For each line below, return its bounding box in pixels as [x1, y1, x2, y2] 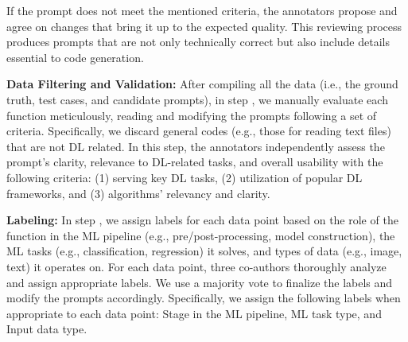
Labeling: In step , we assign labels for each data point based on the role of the [6, 212, 398, 228]
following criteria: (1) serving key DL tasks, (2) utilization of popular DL [6, 169, 363, 185]
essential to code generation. [6, 49, 144, 65]
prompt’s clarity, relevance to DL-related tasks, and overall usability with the [6, 154, 383, 170]
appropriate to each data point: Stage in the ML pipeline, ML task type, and [6, 305, 382, 321]
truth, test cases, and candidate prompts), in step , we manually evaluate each [6, 91, 388, 107]
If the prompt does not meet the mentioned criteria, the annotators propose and [6, 2, 398, 18]
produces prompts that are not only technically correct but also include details [6, 33, 390, 50]
